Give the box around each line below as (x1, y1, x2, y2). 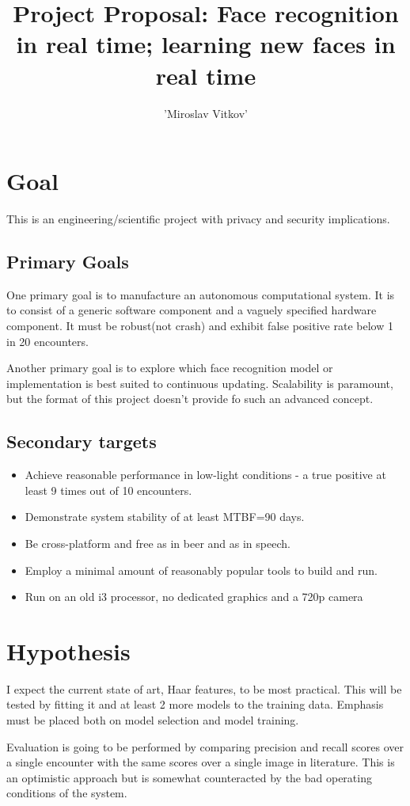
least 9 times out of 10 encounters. (25, 481, 192, 498)
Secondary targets (6, 429, 157, 454)
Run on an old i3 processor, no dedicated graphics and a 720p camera (25, 588, 363, 605)
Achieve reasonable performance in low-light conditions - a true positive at (25, 466, 386, 483)
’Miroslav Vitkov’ (164, 105, 248, 121)
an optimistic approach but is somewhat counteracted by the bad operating (6, 769, 372, 785)
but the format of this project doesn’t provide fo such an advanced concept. (6, 390, 374, 407)
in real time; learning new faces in (16, 28, 396, 60)
